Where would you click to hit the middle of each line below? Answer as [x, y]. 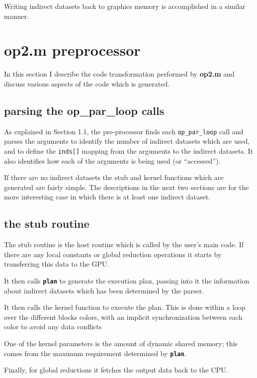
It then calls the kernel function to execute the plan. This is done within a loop [125, 307]
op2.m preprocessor [72, 50]
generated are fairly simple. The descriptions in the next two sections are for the [127, 187]
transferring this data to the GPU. [57, 264]
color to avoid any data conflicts [53, 327]
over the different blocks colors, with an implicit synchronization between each [123, 317]
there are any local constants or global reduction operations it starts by [113, 254]
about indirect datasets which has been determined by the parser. [104, 290]
